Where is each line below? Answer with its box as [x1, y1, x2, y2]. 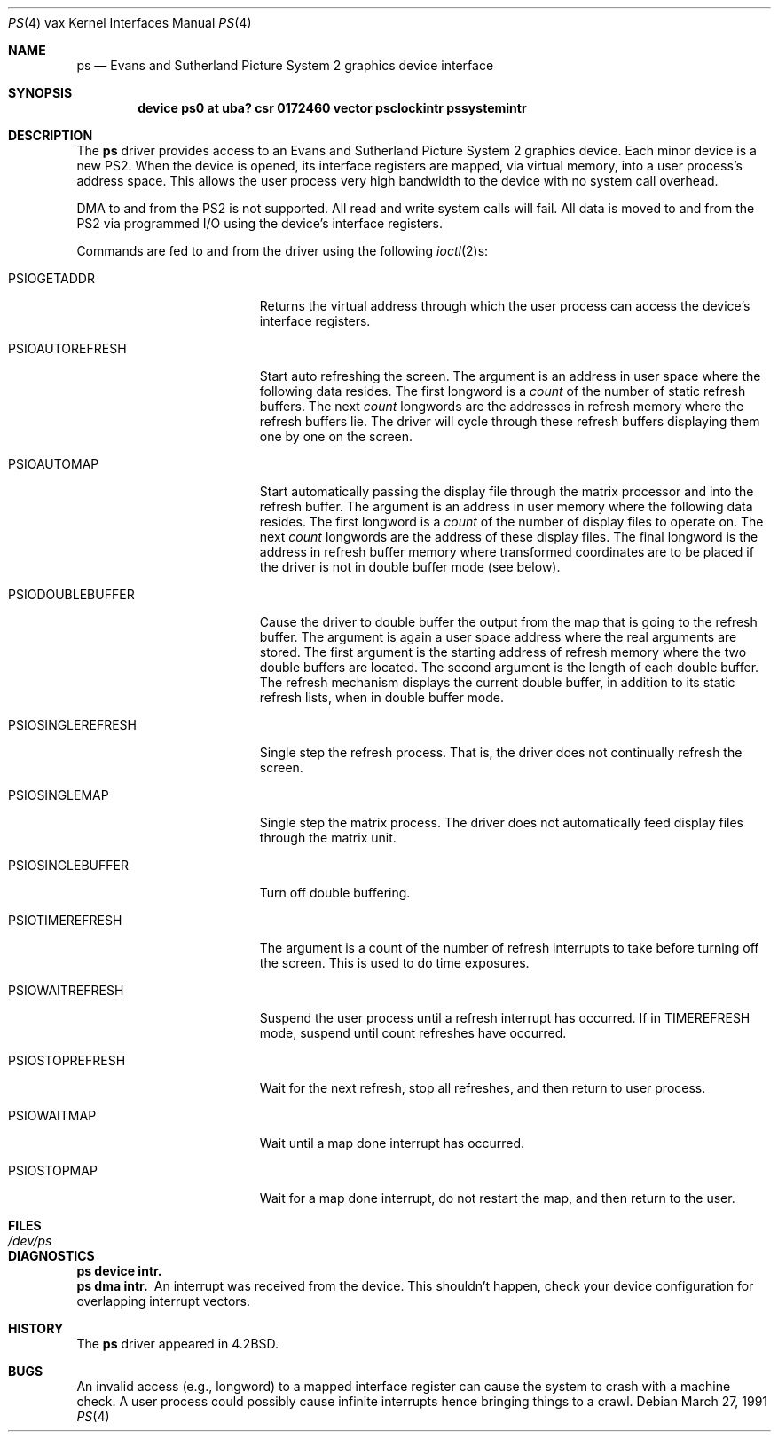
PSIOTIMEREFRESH [8, 913, 122, 928]
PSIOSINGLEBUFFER [8, 858, 129, 873]
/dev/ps [8, 1233, 52, 1248]
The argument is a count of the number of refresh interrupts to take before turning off [259, 940, 759, 955]
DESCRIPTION [8, 128, 93, 143]
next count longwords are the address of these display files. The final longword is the [259, 529, 758, 544]
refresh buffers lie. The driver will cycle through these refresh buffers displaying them [259, 414, 760, 429]
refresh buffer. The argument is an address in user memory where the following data [259, 499, 753, 514]
